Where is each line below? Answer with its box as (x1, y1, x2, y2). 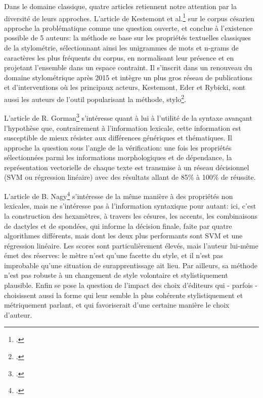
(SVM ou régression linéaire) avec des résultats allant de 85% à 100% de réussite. (4, 172, 256, 182)
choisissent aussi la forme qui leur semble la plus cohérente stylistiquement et (4, 289, 243, 300)
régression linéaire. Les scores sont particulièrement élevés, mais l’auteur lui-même (4, 240, 258, 251)
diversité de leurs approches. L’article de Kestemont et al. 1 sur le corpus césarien (4, 11, 254, 23)
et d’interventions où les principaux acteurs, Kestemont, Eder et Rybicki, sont (4, 82, 246, 92)
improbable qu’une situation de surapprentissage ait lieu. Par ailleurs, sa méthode (4, 260, 258, 270)
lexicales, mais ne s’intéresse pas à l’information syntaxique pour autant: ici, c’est (4, 201, 256, 211)
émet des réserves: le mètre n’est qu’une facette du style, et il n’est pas (4, 250, 224, 261)
